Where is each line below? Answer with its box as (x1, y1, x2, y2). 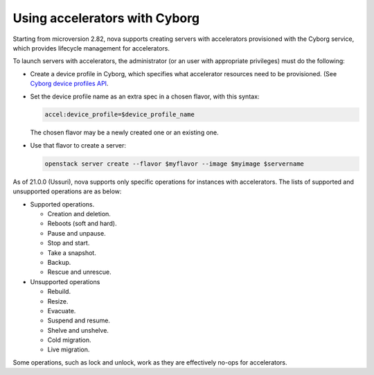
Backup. (47, 258, 71, 266)
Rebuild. (47, 288, 71, 296)
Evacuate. (47, 306, 76, 315)
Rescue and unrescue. (47, 268, 112, 277)
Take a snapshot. (47, 248, 96, 256)
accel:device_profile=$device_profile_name (44, 111, 195, 119)
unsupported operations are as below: (12, 187, 122, 195)
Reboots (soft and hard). (47, 219, 117, 228)
